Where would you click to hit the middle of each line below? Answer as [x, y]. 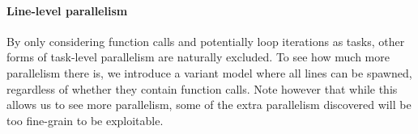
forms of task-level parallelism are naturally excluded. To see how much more [198, 57]
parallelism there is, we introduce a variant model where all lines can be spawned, [209, 72]
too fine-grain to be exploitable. [85, 120]
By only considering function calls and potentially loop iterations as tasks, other [206, 41]
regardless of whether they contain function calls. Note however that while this [202, 88]
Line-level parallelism [67, 10]
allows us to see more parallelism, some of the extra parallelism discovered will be [209, 105]
